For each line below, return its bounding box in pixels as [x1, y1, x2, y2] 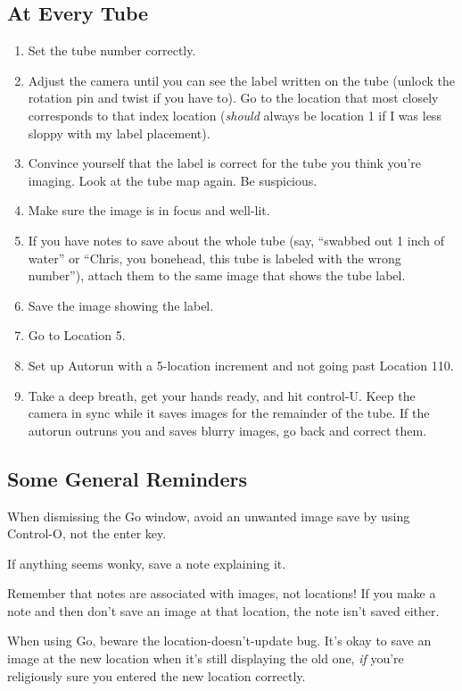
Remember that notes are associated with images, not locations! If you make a [7, 584, 436, 603]
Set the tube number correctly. [28, 41, 196, 60]
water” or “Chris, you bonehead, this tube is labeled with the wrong [28, 248, 401, 267]
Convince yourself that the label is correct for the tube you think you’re [28, 154, 421, 172]
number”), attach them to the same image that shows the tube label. [28, 266, 406, 285]
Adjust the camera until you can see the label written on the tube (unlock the [28, 71, 455, 89]
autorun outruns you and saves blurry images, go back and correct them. [28, 420, 427, 439]
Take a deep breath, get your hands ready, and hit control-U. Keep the [28, 386, 416, 404]
